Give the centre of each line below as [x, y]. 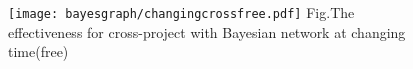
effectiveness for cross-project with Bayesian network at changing [207, 31]
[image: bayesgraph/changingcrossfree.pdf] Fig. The [181, 12]
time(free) [38, 51]
